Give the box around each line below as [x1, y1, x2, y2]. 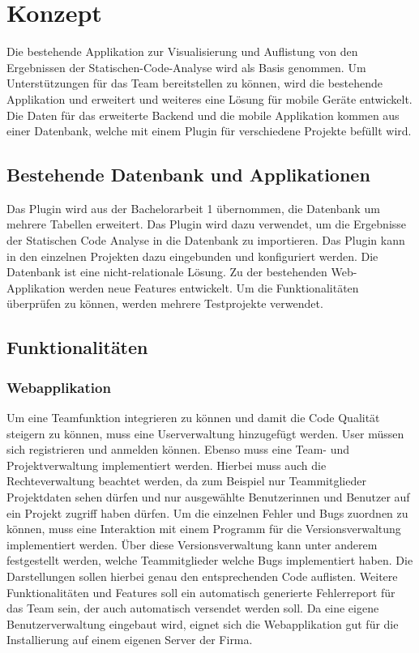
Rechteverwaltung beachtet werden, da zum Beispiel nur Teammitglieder [6, 472, 366, 489]
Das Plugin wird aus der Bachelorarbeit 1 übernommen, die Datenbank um [6, 199, 380, 216]
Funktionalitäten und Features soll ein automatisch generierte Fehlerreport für [6, 583, 395, 600]
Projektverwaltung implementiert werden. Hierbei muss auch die [6, 456, 327, 473]
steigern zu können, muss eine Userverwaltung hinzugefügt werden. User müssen [6, 425, 404, 442]
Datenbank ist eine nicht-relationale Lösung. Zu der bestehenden [6, 263, 327, 280]
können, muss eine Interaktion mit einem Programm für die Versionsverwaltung [6, 520, 401, 537]
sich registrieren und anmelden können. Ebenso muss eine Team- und [6, 441, 350, 458]
